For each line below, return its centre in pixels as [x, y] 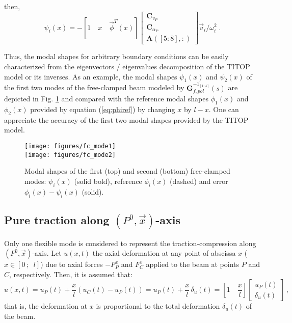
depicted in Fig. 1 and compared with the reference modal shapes [107, 99]
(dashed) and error [199, 181]
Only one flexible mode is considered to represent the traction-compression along [130, 243]
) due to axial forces [72, 264]
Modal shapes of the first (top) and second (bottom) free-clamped [127, 171]
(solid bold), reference [108, 181]
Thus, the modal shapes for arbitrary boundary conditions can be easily [116, 56]
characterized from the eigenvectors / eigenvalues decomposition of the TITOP [127, 66]
